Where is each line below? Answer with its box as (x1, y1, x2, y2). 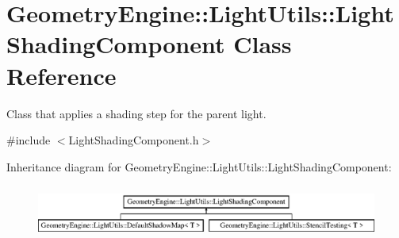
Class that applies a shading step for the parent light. (6, 105, 267, 121)
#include (6, 132, 51, 148)
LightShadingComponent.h (68, 132, 199, 148)
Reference (6, 59, 117, 91)
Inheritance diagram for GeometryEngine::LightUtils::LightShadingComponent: (6, 158, 392, 175)
